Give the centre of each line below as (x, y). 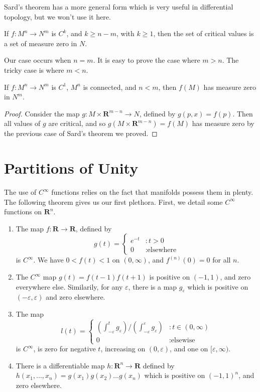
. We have (48, 260)
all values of (22, 123)
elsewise (183, 340)
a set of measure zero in (41, 43)
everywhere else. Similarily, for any (69, 286)
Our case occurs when (38, 60)
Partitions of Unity (71, 168)
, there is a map (153, 286)
